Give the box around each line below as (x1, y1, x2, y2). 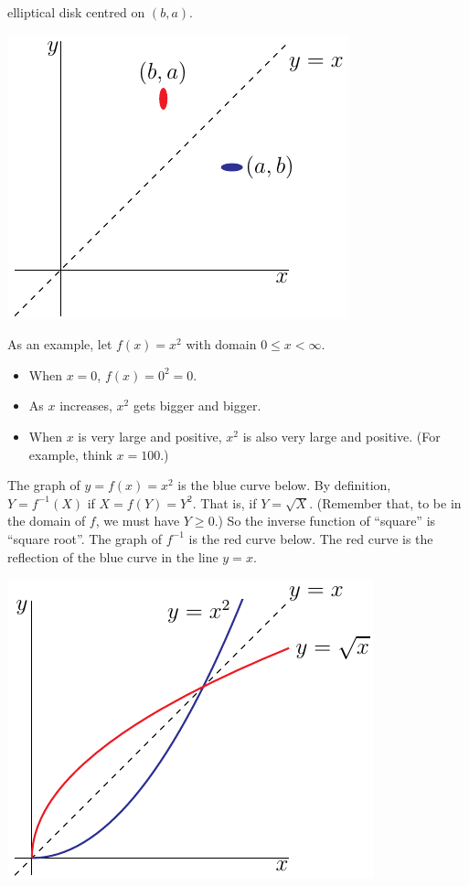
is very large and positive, (78, 426, 222, 445)
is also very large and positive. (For (242, 426, 441, 445)
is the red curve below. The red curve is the (188, 528, 433, 548)
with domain (186, 335, 257, 354)
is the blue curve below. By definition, (177, 475, 391, 495)
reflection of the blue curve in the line (7, 547, 219, 566)
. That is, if (192, 493, 257, 512)
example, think (28, 444, 112, 464)
